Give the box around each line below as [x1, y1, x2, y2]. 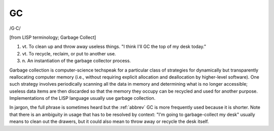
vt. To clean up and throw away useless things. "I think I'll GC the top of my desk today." [22, 43, 207, 50]
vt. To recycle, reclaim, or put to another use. [22, 50, 116, 56]
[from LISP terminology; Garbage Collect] [9, 34, 96, 40]
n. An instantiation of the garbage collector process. [22, 58, 131, 64]
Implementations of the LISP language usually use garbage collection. [9, 95, 156, 101]
